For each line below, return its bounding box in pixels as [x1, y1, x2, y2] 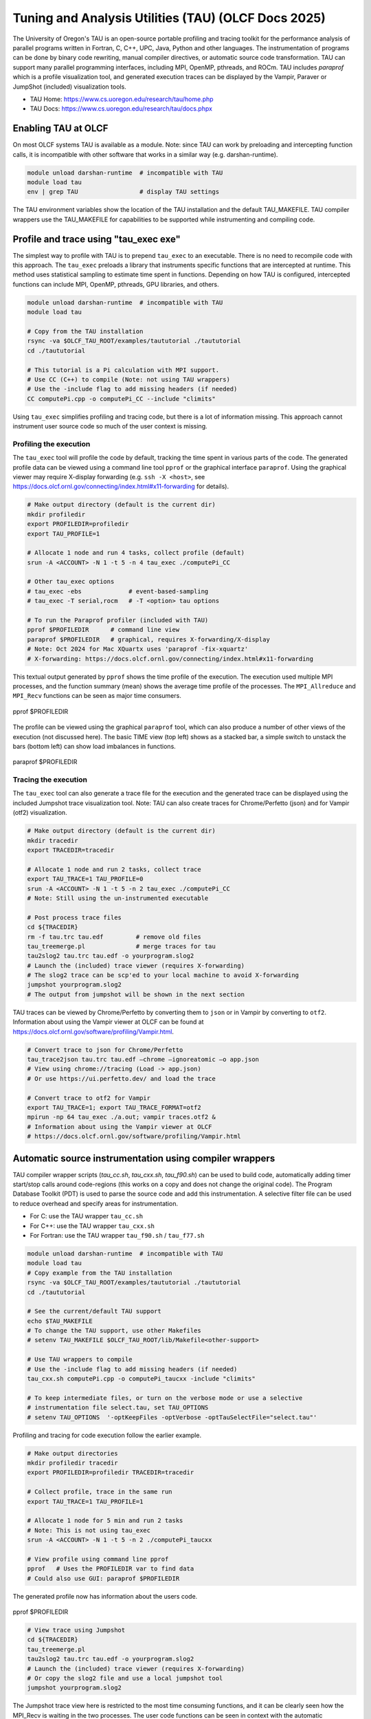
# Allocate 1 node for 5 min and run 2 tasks [27, 1517, 183, 1524]
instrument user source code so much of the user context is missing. [12, 422, 207, 430]
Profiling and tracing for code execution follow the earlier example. [12, 1431, 202, 1439]
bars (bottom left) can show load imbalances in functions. [12, 742, 177, 750]
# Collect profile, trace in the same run [27, 1488, 172, 1496]
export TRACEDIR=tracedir [27, 846, 115, 854]
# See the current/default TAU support [27, 1307, 161, 1315]
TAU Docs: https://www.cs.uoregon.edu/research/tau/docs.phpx [30, 105, 213, 113]
